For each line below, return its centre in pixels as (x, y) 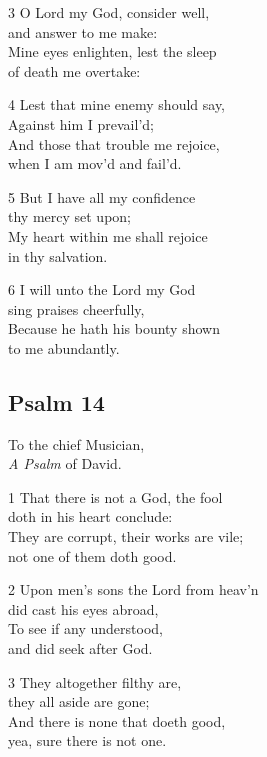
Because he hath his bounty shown (114, 328)
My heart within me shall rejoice (108, 235)
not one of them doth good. (92, 555)
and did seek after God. (80, 648)
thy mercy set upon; (70, 216)
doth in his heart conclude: (90, 516)
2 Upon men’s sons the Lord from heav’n (133, 589)
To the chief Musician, (76, 443)
